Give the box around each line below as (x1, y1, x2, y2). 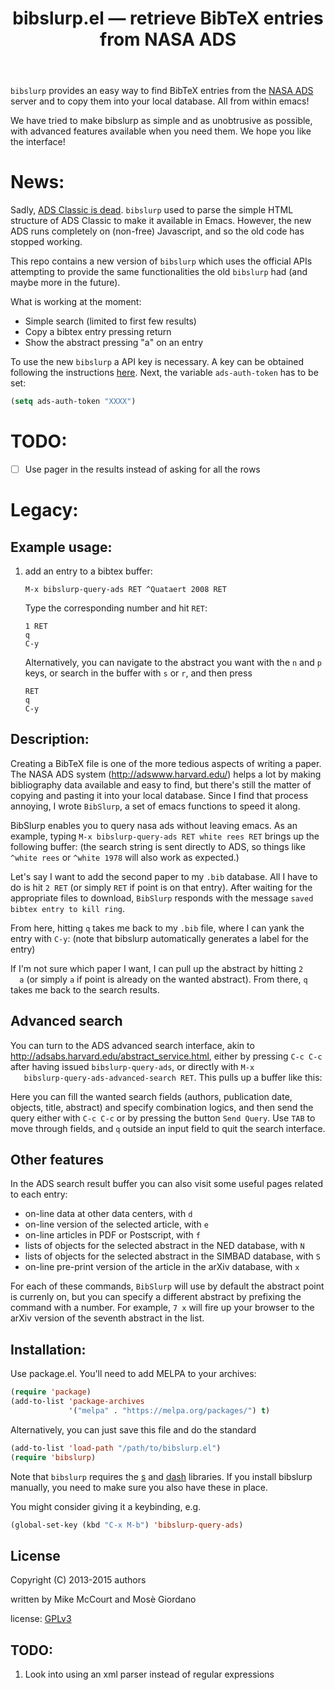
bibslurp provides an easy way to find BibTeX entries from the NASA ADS (10, 85, 314, 97)
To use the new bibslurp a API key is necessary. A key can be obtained (10, 356, 305, 368)
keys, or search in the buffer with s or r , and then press (24, 667, 253, 679)
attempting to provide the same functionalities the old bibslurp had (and (10, 266, 308, 278)
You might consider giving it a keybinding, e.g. (10, 1500, 202, 1512)
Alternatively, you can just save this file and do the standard (10, 1423, 257, 1436)
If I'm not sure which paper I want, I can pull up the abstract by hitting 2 (10, 962, 304, 974)
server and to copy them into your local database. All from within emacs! (10, 95, 310, 107)
